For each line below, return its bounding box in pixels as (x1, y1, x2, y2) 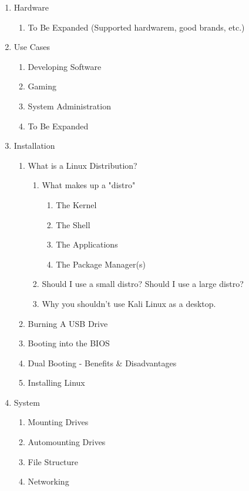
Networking (28, 475, 69, 487)
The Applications (56, 238, 118, 250)
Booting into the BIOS (28, 337, 110, 349)
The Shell (56, 218, 90, 231)
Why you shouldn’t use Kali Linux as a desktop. (42, 297, 216, 309)
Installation (14, 139, 55, 152)
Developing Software (28, 60, 102, 72)
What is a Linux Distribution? (28, 159, 137, 171)
